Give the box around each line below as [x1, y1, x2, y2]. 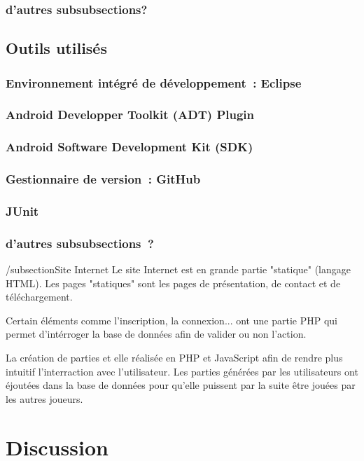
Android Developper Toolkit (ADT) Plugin [6, 106, 255, 123]
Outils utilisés [6, 37, 107, 59]
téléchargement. [6, 289, 73, 304]
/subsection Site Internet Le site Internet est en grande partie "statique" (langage [6, 262, 351, 277]
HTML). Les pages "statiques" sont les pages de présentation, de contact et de [6, 275, 341, 290]
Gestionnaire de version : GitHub [6, 170, 201, 188]
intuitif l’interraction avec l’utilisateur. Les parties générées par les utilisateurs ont [6, 364, 358, 378]
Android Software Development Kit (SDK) [6, 138, 253, 156]
